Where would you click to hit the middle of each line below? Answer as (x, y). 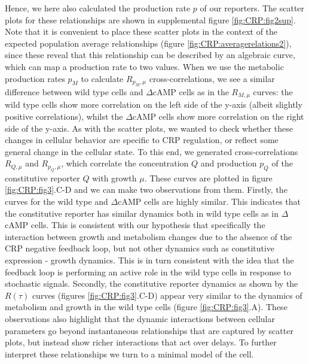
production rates (35, 78)
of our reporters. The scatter (252, 8)
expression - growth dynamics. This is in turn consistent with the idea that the (149, 260)
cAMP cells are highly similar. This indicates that (209, 201)
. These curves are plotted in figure (208, 178)
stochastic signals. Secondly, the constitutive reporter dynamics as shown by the (152, 283)
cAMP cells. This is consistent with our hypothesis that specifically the (135, 225)
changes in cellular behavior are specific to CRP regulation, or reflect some (142, 140)
